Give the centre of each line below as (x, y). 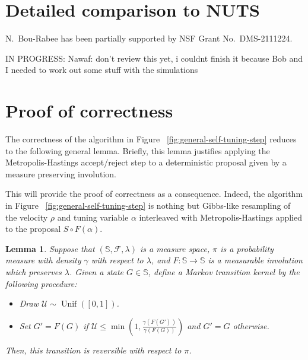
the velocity (27, 217)
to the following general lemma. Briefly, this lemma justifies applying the (138, 150)
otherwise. (251, 325)
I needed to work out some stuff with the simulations (102, 70)
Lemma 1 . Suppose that (50, 248)
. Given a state (97, 271)
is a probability (247, 248)
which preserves (34, 271)
